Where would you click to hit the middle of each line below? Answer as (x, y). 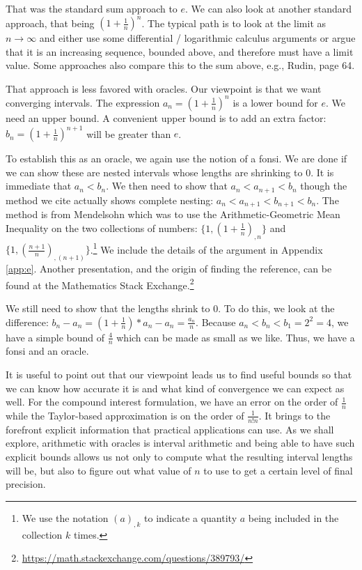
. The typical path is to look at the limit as (234, 23)
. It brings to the (294, 415)
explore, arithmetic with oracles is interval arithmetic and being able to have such (180, 443)
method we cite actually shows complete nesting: (110, 200)
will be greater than (129, 133)
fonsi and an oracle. (47, 351)
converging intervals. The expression (83, 102)
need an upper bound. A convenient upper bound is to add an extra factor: (166, 117)
